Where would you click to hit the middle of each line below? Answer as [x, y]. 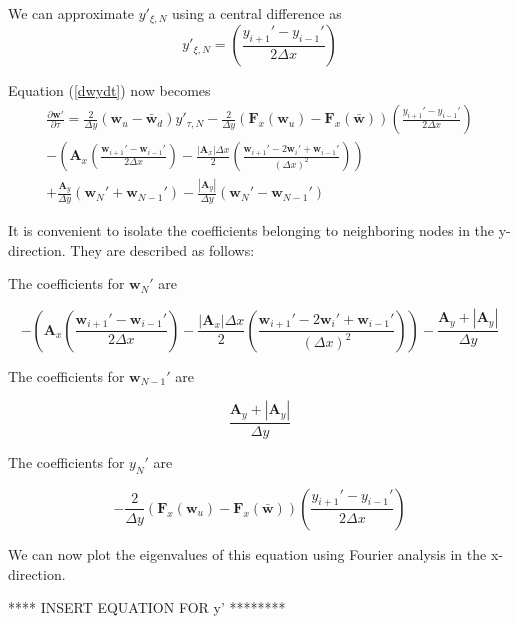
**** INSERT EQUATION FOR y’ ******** [147, 607]
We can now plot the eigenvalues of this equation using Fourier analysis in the [247, 553]
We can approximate [71, 13]
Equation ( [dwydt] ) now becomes [109, 90]
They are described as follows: [162, 249]
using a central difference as [256, 13]
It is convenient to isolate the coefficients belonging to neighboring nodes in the [251, 230]
